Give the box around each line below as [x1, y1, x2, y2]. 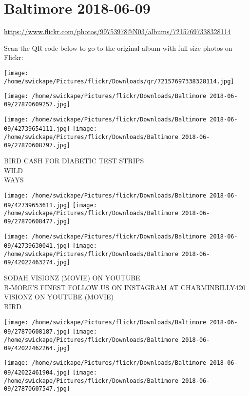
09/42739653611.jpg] [4, 201, 71, 209]
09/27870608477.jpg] [4, 218, 71, 225]
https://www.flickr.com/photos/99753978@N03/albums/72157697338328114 [4, 26, 231, 37]
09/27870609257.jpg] [4, 100, 71, 108]
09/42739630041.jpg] [4, 242, 71, 250]
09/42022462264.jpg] [4, 344, 71, 352]
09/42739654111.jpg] [4, 125, 71, 133]
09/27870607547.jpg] [4, 385, 71, 393]
